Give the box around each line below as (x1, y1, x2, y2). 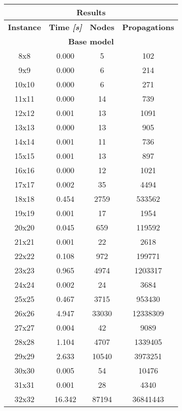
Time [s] (49, 21, 82, 33)
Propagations (122, 21, 175, 33)
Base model (68, 36, 114, 47)
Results (76, 6, 106, 18)
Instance (8, 21, 41, 33)
